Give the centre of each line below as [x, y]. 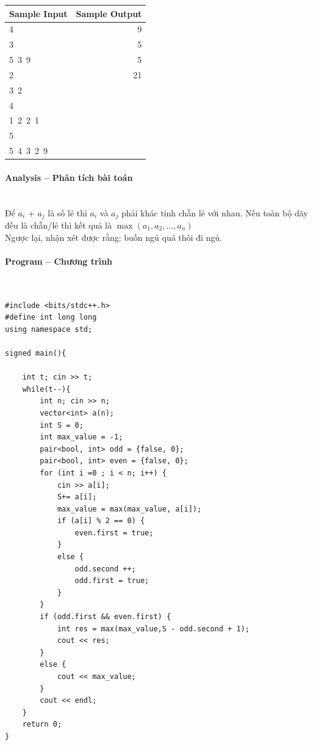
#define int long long [51, 317]
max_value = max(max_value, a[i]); [129, 509]
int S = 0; [62, 425]
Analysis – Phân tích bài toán [69, 177]
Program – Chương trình [59, 261]
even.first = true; [114, 533]
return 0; [42, 725]
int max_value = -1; [81, 437]
